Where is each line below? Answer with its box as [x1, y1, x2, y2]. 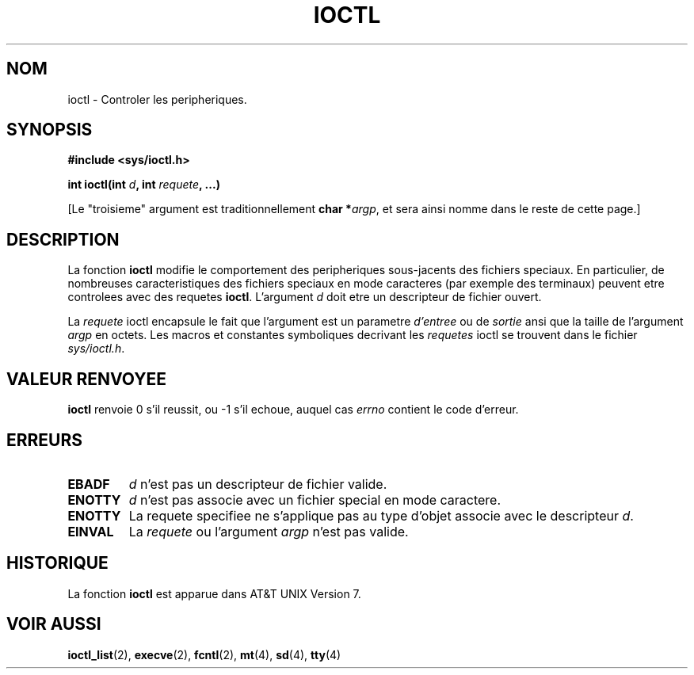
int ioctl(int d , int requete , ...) [67, 177, 220, 192]
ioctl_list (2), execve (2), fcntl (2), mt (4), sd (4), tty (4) [67, 647, 341, 662]
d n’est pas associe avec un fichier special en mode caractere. [128, 491, 501, 508]
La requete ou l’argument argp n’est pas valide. [128, 523, 409, 540]
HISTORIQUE [6, 553, 109, 574]
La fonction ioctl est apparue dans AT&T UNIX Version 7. [67, 586, 361, 601]
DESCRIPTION [6, 229, 120, 250]
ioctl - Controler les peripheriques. [67, 92, 247, 106]
